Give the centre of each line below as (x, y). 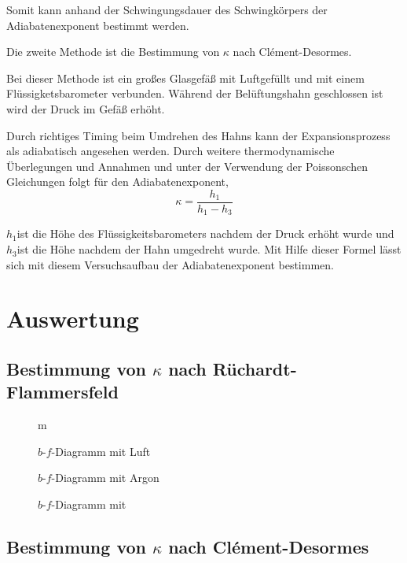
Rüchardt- (255, 369)
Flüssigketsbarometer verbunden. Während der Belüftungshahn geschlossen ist (195, 93)
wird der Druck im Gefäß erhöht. (86, 108)
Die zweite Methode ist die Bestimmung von (113, 52)
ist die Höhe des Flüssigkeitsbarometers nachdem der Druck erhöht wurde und (205, 233)
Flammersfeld (62, 392)
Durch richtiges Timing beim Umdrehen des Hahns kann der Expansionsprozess (198, 135)
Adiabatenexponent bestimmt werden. (98, 25)
